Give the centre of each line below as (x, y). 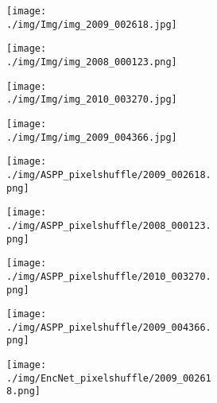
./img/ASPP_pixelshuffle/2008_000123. (109, 225)
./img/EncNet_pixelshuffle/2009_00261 (109, 378)
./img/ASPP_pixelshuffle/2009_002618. (109, 174)
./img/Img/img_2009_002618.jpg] (92, 24)
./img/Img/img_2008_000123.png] (92, 62)
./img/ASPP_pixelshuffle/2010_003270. (109, 276)
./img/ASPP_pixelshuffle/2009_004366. (109, 327)
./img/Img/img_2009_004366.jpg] (92, 137)
